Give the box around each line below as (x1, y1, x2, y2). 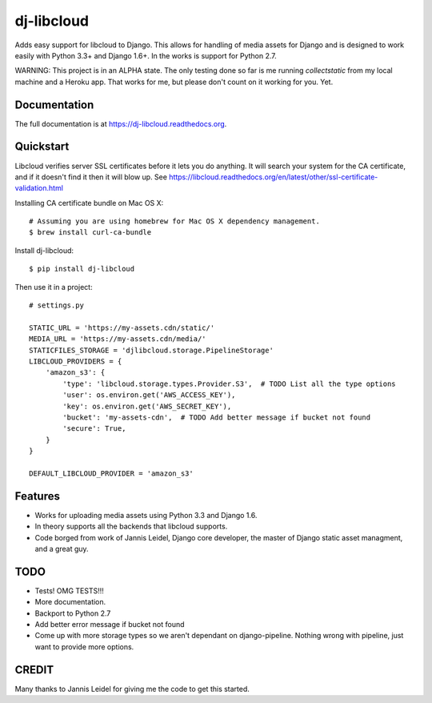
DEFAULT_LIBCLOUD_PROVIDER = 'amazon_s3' (29, 468, 194, 478)
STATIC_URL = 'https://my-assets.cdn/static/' (29, 323, 215, 332)
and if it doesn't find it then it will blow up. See (14, 172, 168, 182)
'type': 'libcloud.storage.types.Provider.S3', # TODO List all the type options (62, 379, 396, 388)
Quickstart (14, 140, 70, 154)
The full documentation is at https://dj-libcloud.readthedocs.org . (14, 119, 227, 128)
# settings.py (29, 301, 84, 310)
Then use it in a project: (14, 282, 93, 291)
